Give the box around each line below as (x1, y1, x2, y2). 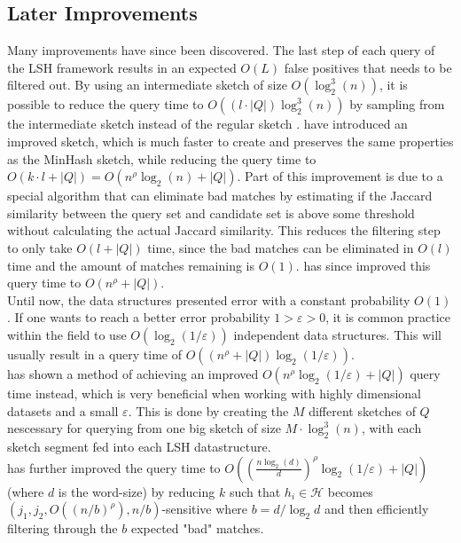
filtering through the (7, 519, 118, 538)
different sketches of (309, 401, 416, 420)
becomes (327, 482, 373, 500)
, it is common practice (325, 308, 451, 327)
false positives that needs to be (284, 58, 452, 76)
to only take (7, 238, 73, 256)
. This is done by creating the (128, 401, 289, 420)
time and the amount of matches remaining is (7, 256, 255, 274)
